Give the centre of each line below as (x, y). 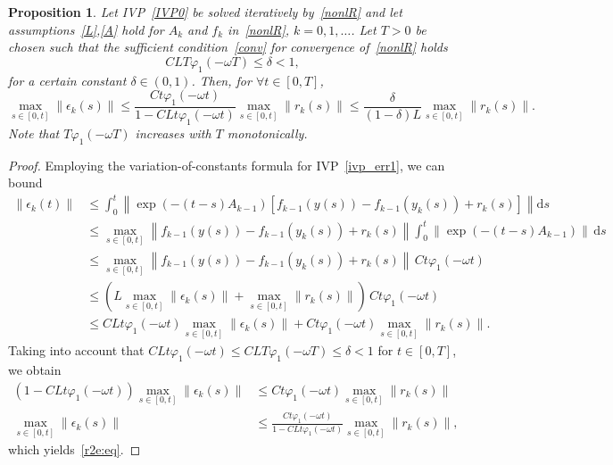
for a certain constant (67, 80)
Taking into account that (76, 350)
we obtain (35, 370)
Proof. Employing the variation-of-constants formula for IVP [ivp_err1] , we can (227, 165)
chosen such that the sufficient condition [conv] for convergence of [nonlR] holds (228, 47)
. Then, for (221, 80)
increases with (173, 133)
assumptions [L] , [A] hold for (86, 29)
